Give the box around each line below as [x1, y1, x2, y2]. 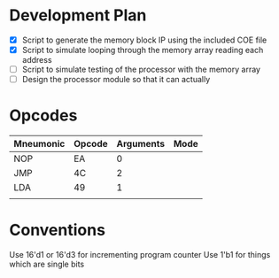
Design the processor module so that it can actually [21, 74, 211, 85]
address [21, 55, 52, 66]
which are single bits [9, 259, 85, 270]
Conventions [9, 220, 106, 240]
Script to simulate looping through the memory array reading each [21, 45, 264, 55]
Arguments [116, 138, 166, 151]
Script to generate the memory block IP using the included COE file [21, 35, 267, 45]
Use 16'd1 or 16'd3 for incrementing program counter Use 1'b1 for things [9, 250, 271, 260]
